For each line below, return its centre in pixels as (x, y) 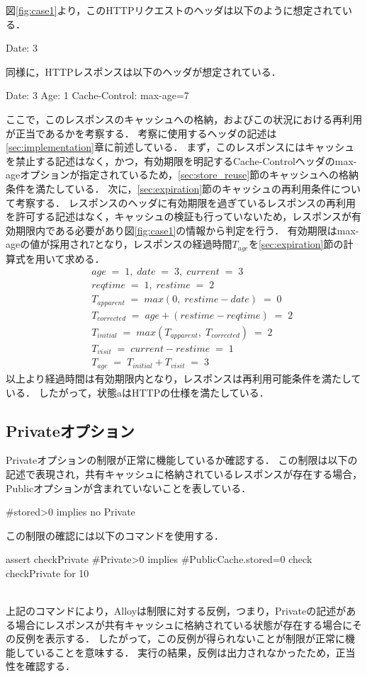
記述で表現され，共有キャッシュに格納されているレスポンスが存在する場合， (184, 473)
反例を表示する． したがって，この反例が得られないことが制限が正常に (180, 638)
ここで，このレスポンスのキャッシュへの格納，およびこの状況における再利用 (184, 119)
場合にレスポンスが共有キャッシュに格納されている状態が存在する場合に (184, 624)
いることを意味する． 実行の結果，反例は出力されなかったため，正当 (195, 652)
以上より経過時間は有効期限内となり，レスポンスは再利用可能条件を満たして (183, 378)
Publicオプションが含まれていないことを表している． (129, 488)
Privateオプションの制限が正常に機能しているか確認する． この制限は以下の (182, 460)
